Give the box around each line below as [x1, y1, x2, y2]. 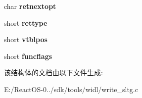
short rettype [4, 17, 47, 28]
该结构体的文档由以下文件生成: [4, 67, 103, 78]
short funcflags [4, 50, 52, 61]
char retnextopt [4, 1, 56, 11]
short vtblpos [4, 34, 47, 45]
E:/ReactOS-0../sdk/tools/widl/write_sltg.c [4, 84, 138, 94]
